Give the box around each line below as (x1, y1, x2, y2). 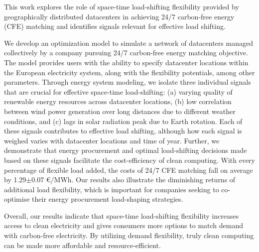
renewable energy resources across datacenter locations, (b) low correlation (4, 96, 232, 107)
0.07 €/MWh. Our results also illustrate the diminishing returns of (31, 174, 236, 185)
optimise (4, 194, 30, 204)
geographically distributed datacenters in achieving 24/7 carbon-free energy (4, 11, 235, 21)
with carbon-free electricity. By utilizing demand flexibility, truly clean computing (4, 230, 254, 241)
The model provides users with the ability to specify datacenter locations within (4, 57, 249, 67)
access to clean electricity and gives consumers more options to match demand (4, 220, 243, 231)
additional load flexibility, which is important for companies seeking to (4, 184, 219, 194)
